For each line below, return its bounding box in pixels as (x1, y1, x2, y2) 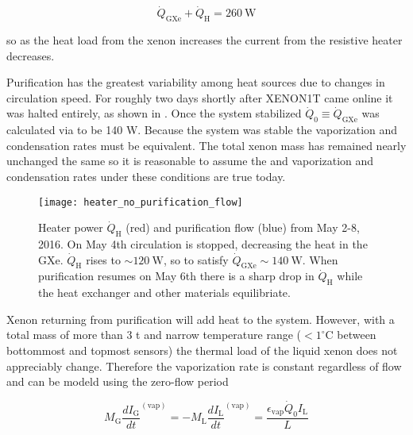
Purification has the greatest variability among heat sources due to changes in (6, 74, 385, 90)
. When (302, 251, 338, 268)
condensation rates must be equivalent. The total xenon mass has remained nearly (6, 137, 407, 153)
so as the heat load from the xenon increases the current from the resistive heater (6, 32, 403, 48)
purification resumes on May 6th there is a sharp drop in (38, 268, 315, 284)
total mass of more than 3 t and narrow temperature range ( (6, 326, 301, 343)
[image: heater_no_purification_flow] (38, 196, 243, 208)
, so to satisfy (163, 251, 229, 268)
